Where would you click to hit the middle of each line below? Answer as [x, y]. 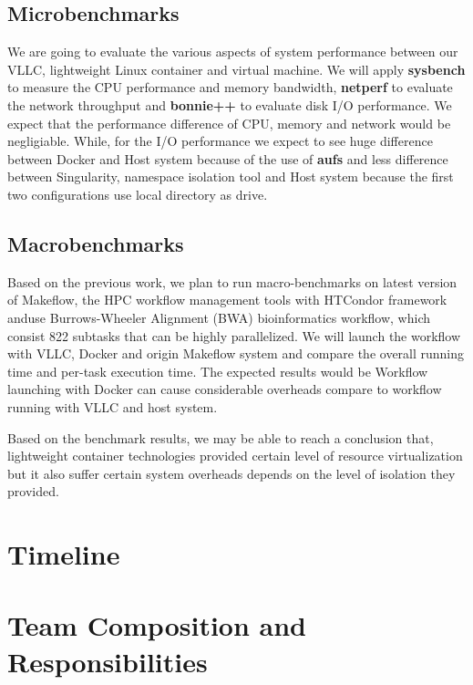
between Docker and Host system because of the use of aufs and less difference [228, 158]
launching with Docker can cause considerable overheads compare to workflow [225, 389]
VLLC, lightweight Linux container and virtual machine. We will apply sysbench [236, 69]
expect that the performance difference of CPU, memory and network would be [229, 123]
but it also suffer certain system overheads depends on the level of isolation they [231, 473]
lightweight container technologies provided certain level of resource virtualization [235, 456]
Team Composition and [157, 625]
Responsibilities [108, 661]
